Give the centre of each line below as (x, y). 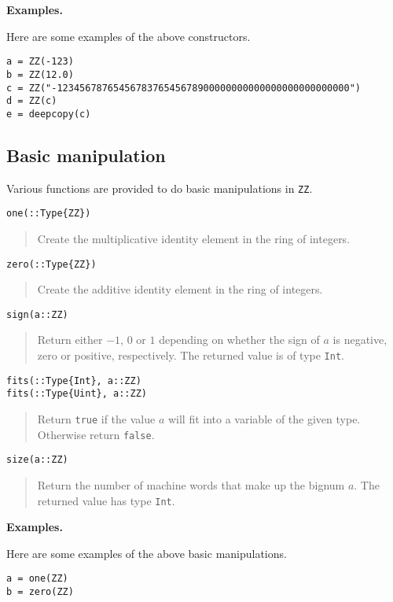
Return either (70, 340)
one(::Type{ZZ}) (49, 214)
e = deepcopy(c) (49, 114)
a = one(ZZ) (37, 579)
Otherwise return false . (96, 434)
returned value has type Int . (106, 500)
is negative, (360, 340)
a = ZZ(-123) (40, 62)
